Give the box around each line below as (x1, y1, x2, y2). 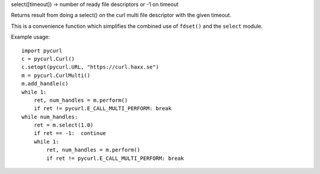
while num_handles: (21, 113, 78, 120)
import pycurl (21, 47, 62, 54)
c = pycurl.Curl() (21, 55, 75, 62)
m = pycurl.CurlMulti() (21, 72, 91, 79)
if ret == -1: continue (33, 130, 106, 137)
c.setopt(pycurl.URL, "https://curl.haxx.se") (21, 64, 159, 70)
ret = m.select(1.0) (33, 122, 94, 128)
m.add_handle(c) (21, 80, 69, 87)
